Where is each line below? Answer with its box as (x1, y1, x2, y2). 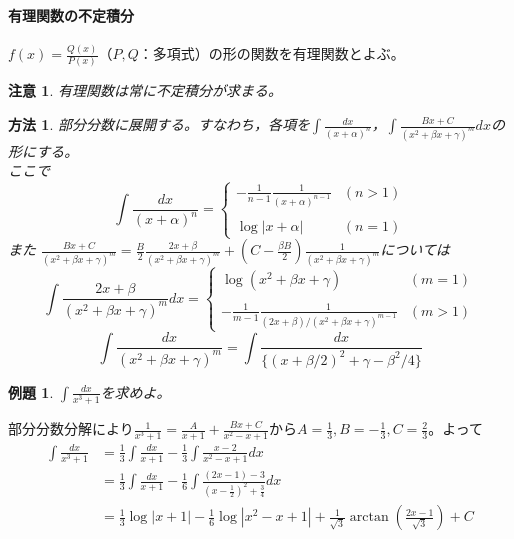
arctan (349, 510, 389, 525)
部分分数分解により (8, 418, 134, 439)
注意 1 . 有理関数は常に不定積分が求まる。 (8, 80, 282, 101)
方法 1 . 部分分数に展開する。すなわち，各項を (8, 114, 310, 135)
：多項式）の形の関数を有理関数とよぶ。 (138, 43, 405, 64)
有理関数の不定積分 (8, 4, 134, 25)
